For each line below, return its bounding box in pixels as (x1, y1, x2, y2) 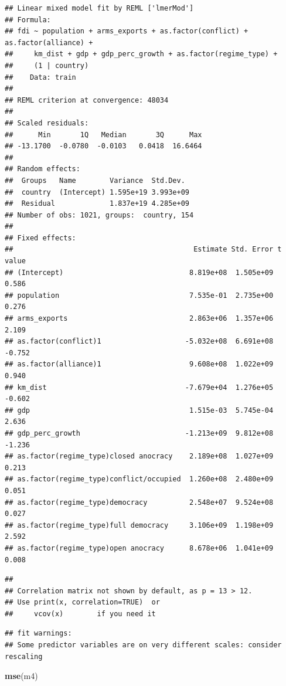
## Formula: (5, 15, 51, 24)
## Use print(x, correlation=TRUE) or (5, 598, 160, 607)
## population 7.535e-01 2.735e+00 (5, 291, 274, 300)
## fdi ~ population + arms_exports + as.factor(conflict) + (5, 27, 248, 36)
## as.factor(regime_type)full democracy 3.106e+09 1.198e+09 (5, 521, 274, 529)
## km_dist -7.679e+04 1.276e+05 (5, 383, 274, 392)
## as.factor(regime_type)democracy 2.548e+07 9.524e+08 (5, 498, 274, 507)
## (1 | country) (5, 61, 89, 70)
